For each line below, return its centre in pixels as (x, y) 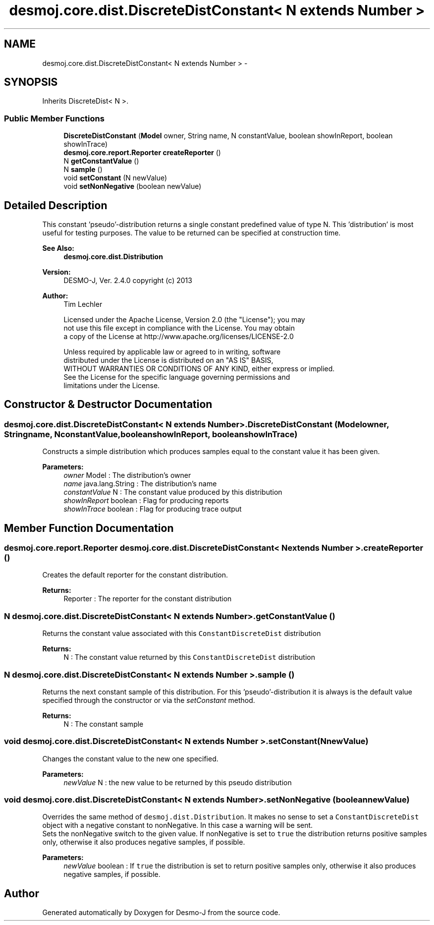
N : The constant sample (104, 724)
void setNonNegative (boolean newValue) (133, 186)
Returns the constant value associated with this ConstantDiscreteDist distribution (182, 634)
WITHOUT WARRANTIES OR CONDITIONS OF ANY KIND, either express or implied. (199, 369)
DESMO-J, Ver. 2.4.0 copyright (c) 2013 (128, 281)
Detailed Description (56, 205)
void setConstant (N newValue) (115, 178)
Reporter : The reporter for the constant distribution (148, 599)
